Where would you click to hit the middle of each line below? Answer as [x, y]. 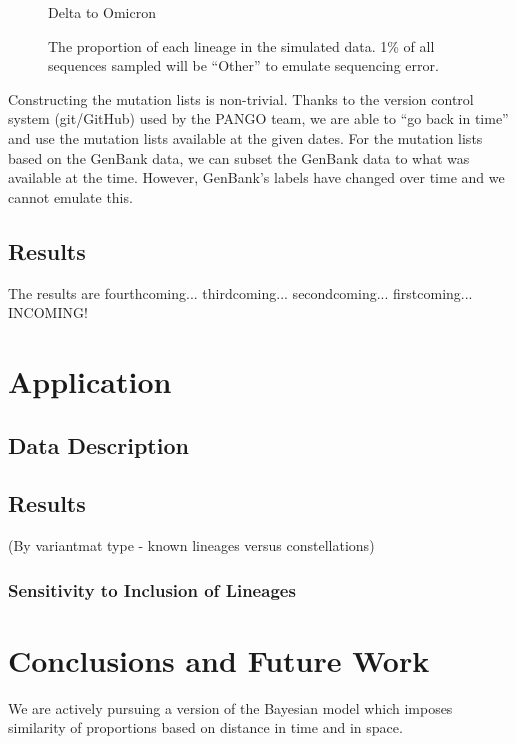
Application [90, 380]
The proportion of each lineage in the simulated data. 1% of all [241, 45]
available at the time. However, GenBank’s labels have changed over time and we [256, 177]
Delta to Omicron [102, 12]
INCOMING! [48, 312]
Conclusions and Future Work [219, 659]
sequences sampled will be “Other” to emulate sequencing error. [243, 65]
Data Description [98, 444]
